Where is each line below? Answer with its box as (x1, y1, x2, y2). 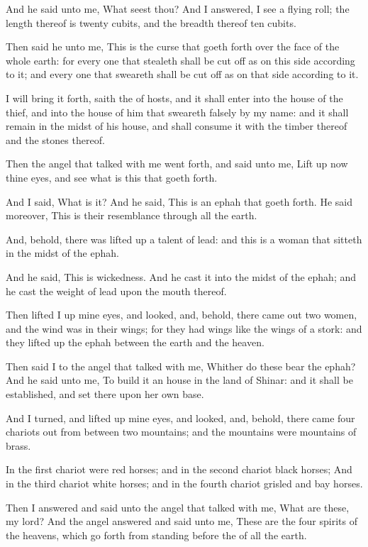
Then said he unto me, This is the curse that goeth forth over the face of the (6, 39, 340, 54)
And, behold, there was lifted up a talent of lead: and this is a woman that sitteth (6, 231, 362, 246)
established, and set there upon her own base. (6, 387, 204, 402)
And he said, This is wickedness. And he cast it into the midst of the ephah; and (6, 269, 357, 284)
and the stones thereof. (6, 132, 105, 147)
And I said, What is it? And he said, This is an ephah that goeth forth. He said (6, 194, 352, 209)
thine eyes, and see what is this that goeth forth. (6, 170, 218, 184)
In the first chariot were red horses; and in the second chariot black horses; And (6, 462, 352, 477)
